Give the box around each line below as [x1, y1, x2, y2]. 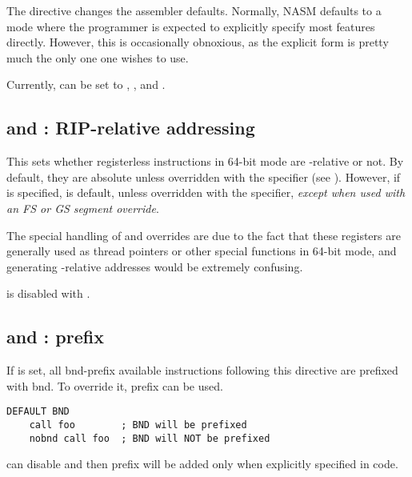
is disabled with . [6, 285, 90, 302]
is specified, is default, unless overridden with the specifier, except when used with [6, 184, 406, 201]
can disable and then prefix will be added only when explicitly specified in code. [6, 455, 398, 472]
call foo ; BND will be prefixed [29, 419, 247, 431]
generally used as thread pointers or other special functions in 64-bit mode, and [6, 243, 397, 259]
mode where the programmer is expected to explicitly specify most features [6, 18, 375, 34]
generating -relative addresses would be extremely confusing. [6, 258, 303, 275]
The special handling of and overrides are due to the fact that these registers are [6, 226, 401, 243]
